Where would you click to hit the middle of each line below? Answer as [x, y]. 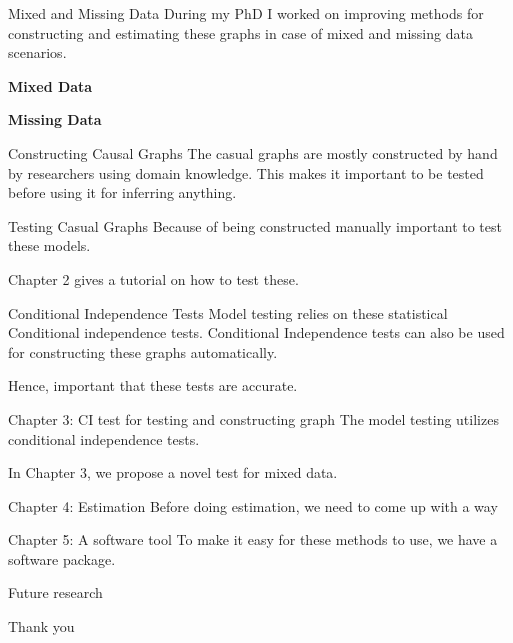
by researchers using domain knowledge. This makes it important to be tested [246, 172]
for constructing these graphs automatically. [143, 351]
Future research [55, 592]
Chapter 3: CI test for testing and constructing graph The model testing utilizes [253, 418]
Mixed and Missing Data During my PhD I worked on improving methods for [246, 13]
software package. [62, 558]
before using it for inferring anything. [122, 192]
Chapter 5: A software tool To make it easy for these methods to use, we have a [253, 539]
